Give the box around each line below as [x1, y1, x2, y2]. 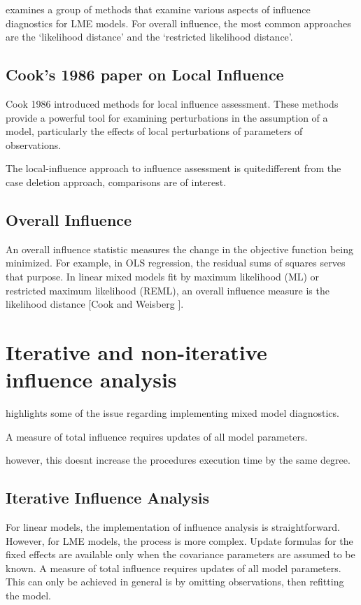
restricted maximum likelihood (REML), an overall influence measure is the [6, 283, 330, 297]
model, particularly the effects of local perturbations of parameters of [6, 124, 303, 138]
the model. [6, 588, 51, 602]
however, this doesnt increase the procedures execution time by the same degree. [6, 453, 351, 467]
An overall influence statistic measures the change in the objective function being [6, 241, 353, 256]
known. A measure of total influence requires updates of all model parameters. [6, 560, 341, 575]
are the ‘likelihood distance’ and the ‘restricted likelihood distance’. [6, 29, 293, 44]
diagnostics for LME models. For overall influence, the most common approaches [6, 15, 351, 30]
